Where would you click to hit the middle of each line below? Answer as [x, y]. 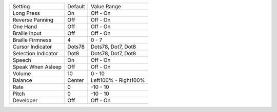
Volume [22, 73]
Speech [22, 60]
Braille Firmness [32, 40]
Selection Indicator [35, 53]
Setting [21, 6]
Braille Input [27, 33]
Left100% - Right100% [118, 80]
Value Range [106, 6]
